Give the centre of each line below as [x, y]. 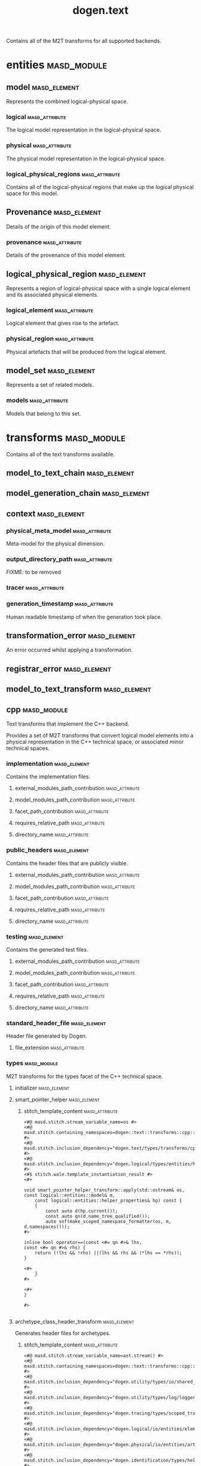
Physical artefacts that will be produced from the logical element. [86, 352]
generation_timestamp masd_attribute [60, 604]
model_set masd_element [51, 371]
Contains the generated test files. [47, 949]
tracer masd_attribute [35, 588]
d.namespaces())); [47, 1227]
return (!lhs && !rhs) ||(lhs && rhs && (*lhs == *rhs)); [109, 1253]
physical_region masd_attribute [50, 339]
